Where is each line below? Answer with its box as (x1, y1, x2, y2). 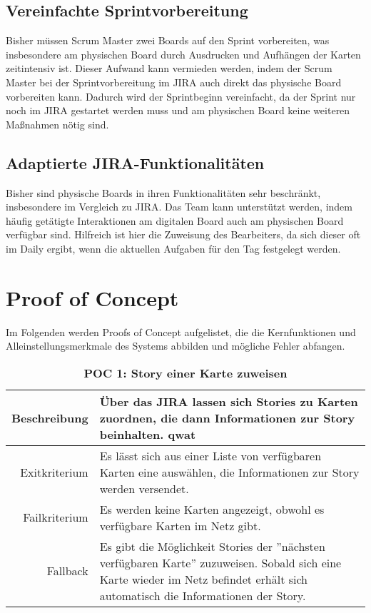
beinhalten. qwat (99, 425, 196, 442)
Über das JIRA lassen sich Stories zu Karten (99, 392, 358, 410)
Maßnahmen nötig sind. (6, 116, 109, 131)
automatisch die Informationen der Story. (99, 587, 306, 604)
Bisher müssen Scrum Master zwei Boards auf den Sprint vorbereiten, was (6, 33, 330, 48)
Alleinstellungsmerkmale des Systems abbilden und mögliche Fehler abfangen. (6, 338, 345, 353)
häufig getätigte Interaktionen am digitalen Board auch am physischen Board (6, 213, 344, 228)
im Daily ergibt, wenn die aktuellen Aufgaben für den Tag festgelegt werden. (6, 240, 341, 255)
